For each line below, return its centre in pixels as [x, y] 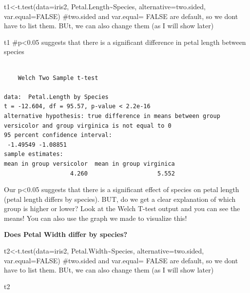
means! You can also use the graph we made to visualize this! [96, 218]
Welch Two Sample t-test [58, 78]
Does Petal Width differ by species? [66, 234]
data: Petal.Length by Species [56, 97]
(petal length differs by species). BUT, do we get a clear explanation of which [120, 199]
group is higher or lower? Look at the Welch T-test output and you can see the [122, 208]
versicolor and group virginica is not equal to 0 [88, 126]
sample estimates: [34, 154]
